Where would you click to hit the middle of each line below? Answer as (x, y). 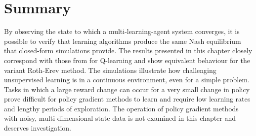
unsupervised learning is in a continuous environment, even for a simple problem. (127, 80)
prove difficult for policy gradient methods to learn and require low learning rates (127, 99)
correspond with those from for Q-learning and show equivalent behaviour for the (127, 60)
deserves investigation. (38, 128)
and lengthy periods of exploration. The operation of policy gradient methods (121, 108)
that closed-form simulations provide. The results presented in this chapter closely (128, 51)
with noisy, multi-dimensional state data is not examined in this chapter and (120, 118)
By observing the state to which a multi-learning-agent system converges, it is (122, 31)
